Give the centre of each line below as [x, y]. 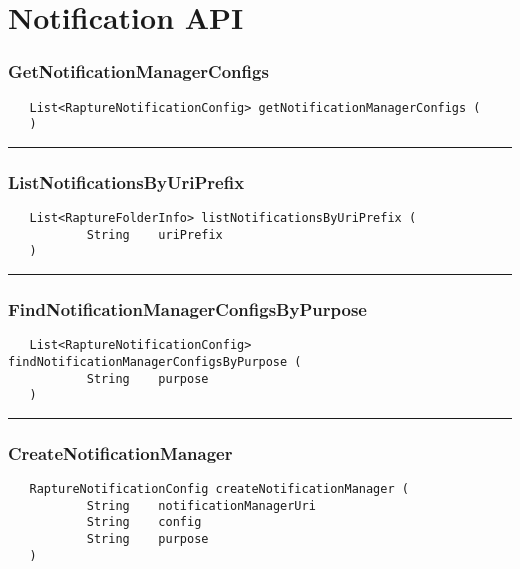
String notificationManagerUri [201, 505]
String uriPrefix [154, 234]
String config [144, 522]
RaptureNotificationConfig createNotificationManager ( [219, 489]
